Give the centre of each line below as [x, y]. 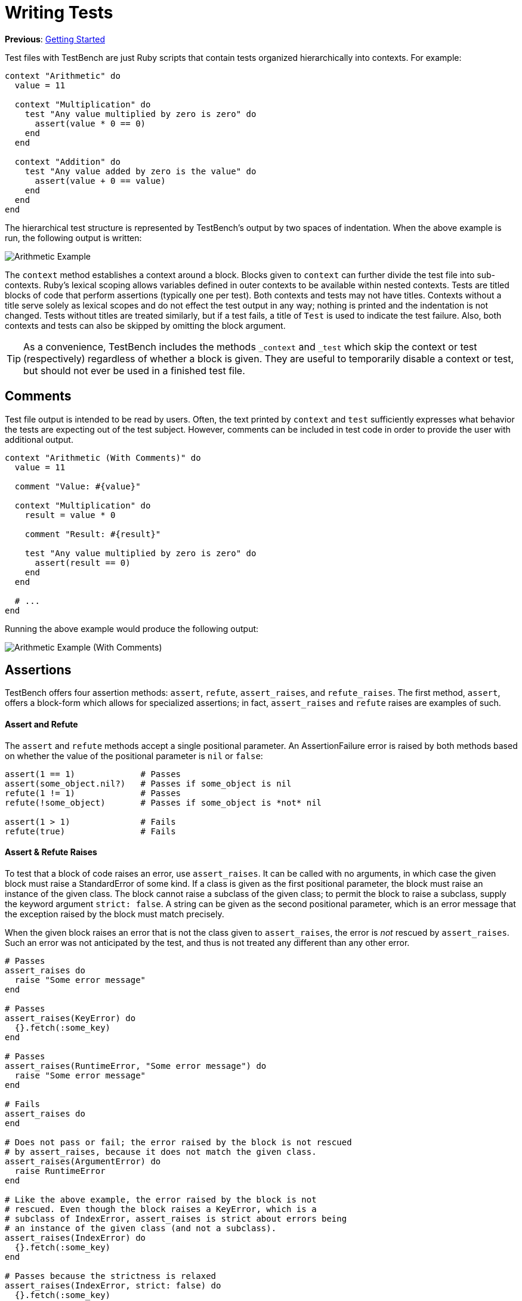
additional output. [39, 439]
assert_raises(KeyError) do [70, 1018]
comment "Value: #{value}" [78, 486]
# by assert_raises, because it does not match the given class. [161, 1152]
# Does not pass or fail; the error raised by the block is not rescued [178, 1142]
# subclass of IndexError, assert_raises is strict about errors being [176, 1218]
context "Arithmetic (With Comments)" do [103, 457]
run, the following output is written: [73, 238]
